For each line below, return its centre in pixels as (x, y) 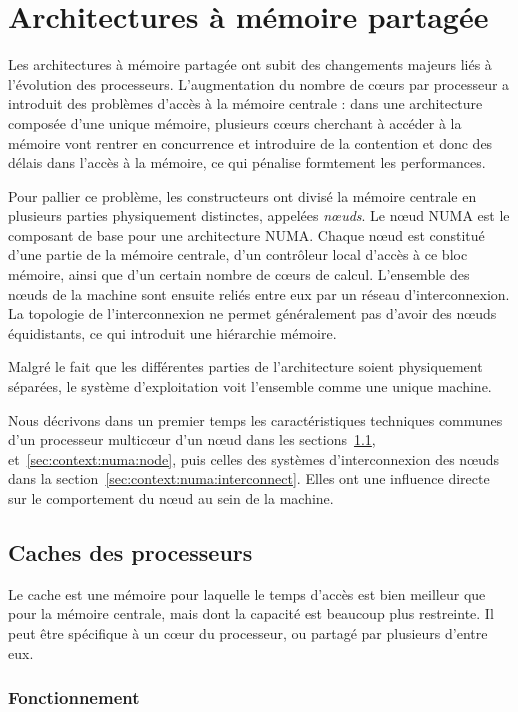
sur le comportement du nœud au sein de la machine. (171, 498)
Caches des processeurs (130, 551)
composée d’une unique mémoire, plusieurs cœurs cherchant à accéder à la (235, 122)
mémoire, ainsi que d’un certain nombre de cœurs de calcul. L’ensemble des (239, 274)
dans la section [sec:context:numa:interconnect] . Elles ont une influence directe (249, 478)
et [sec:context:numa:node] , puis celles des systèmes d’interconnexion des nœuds (254, 458)
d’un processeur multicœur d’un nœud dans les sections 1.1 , (192, 439)
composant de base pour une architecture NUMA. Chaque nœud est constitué (246, 234)
